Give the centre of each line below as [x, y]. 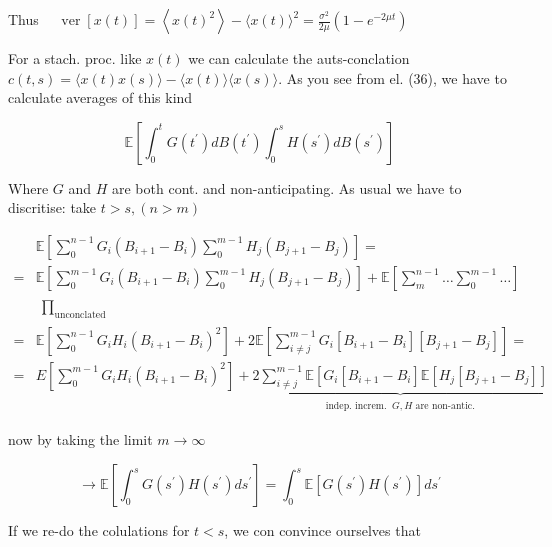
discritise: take [52, 207]
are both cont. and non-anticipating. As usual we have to [286, 187]
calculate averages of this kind [100, 97]
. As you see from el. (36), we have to [392, 77]
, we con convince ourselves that [322, 530]
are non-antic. [445, 405]
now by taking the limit [80, 439]
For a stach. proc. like [75, 58]
